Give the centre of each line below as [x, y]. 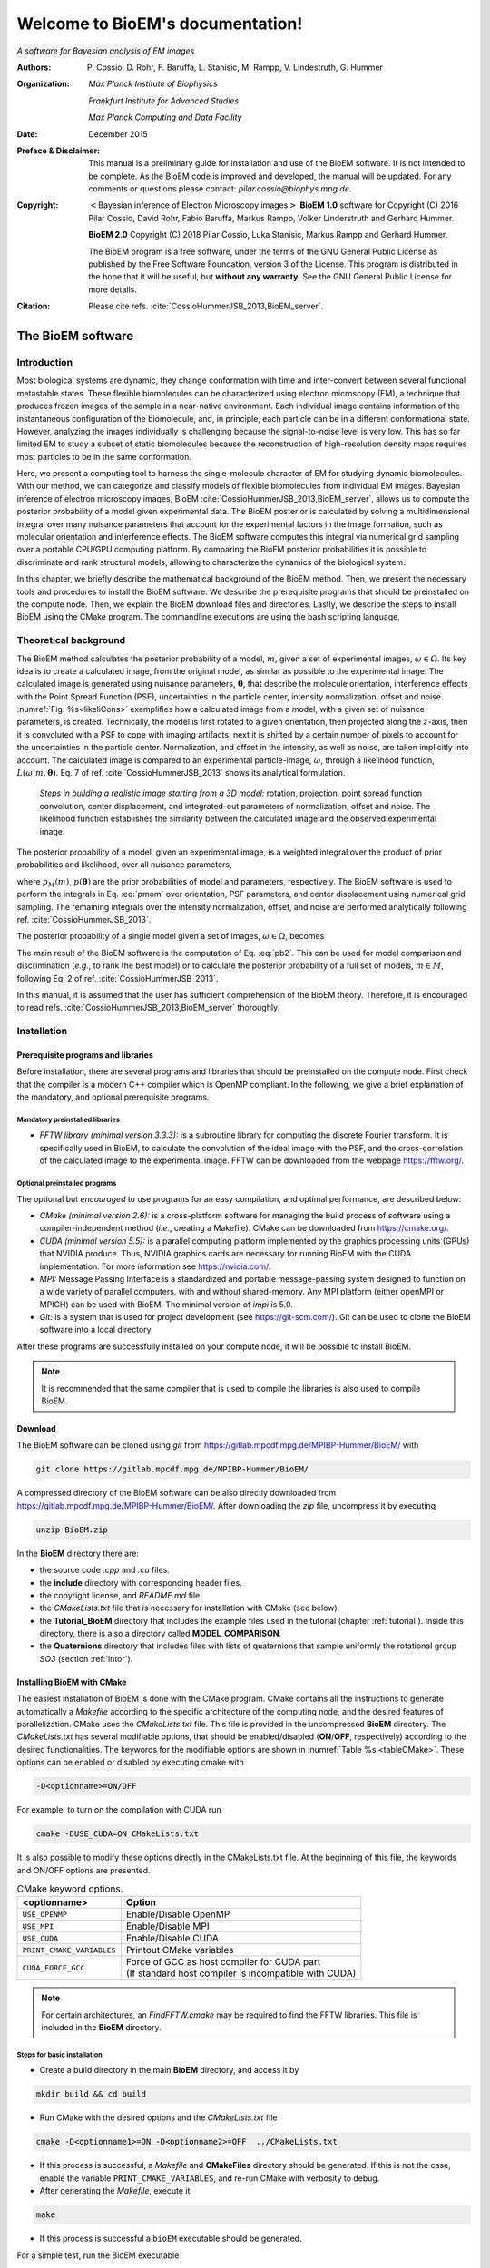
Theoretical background [71, 640]
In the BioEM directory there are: [78, 1553]
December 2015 [118, 134]
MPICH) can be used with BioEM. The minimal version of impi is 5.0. [167, 1304]
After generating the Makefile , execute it [115, 2191]
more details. [113, 289]
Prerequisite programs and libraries [85, 1055]
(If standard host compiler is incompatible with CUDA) [241, 1973]
